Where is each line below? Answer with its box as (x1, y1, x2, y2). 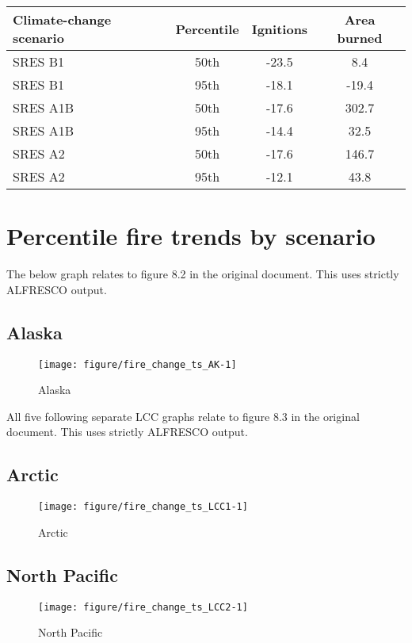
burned (337, 29, 383, 47)
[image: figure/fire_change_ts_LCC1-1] (38, 501, 248, 513)
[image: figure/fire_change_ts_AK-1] (38, 358, 237, 370)
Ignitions (251, 19, 308, 38)
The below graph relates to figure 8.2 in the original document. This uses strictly (6, 266, 399, 282)
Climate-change (13, 10, 112, 29)
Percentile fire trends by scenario (6, 220, 376, 252)
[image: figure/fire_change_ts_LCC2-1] (38, 601, 248, 613)
